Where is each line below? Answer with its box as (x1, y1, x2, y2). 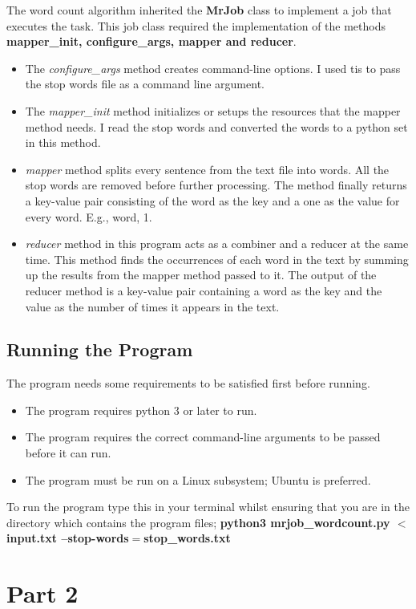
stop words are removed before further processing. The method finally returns (25, 177, 407, 193)
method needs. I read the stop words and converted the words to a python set (25, 118, 408, 135)
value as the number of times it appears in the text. (25, 298, 280, 315)
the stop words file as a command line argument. (25, 75, 265, 92)
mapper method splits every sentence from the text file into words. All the (25, 160, 390, 177)
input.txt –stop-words (6, 530, 129, 546)
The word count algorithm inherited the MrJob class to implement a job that (6, 2, 392, 18)
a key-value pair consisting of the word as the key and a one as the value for (25, 192, 400, 209)
